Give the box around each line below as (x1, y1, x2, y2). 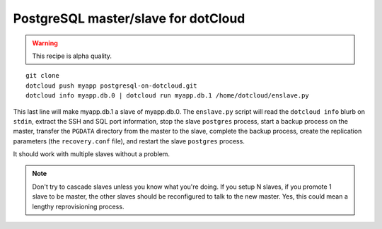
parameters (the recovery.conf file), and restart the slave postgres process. (13, 136, 245, 145)
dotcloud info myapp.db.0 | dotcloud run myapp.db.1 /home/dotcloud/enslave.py (25, 92, 309, 100)
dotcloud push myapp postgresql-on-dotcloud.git (25, 81, 197, 90)
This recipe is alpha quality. (32, 52, 112, 60)
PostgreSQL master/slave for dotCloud (13, 11, 245, 26)
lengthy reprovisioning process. (32, 202, 125, 211)
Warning (32, 39, 58, 47)
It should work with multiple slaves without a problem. (13, 150, 170, 158)
